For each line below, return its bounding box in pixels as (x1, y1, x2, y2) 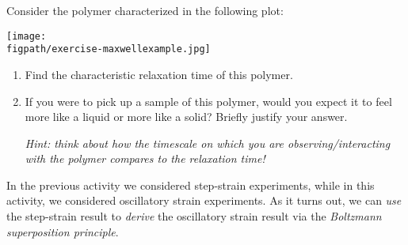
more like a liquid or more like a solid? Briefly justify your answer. (25, 108, 348, 125)
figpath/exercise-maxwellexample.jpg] (6, 43, 211, 55)
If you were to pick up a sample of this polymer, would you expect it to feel (25, 92, 392, 109)
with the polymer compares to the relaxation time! (25, 150, 265, 167)
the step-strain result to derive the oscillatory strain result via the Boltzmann (6, 208, 382, 224)
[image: (6, 30, 47, 42)
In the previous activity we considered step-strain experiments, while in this (6, 176, 375, 193)
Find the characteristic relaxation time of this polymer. (25, 66, 293, 82)
